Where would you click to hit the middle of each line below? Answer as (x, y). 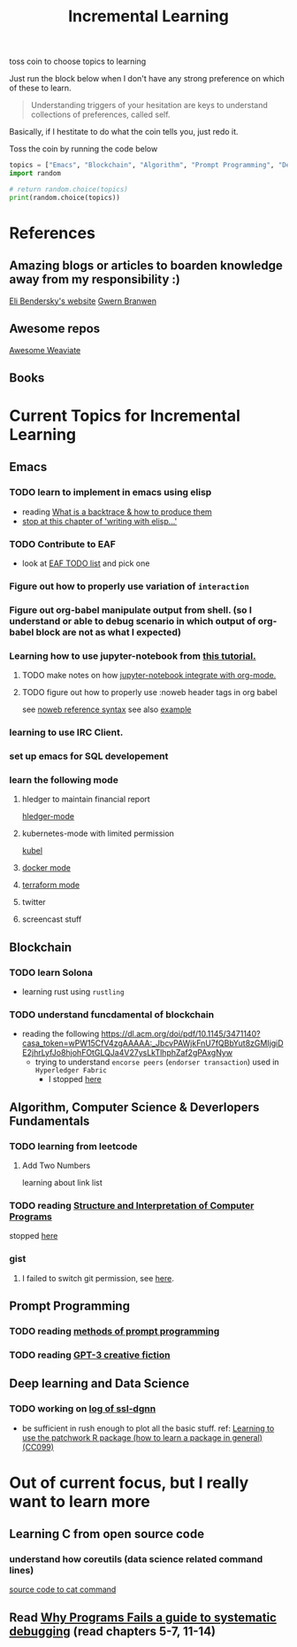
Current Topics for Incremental (125, 416)
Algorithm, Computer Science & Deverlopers (134, 1107)
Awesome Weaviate (45, 350)
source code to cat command (63, 1589)
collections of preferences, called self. (100, 115)
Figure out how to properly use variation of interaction (129, 586)
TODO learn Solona (51, 972)
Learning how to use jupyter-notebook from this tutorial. (133, 655)
